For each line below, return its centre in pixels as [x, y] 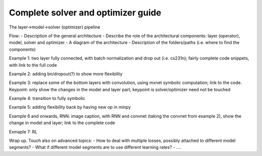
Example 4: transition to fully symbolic [47, 99]
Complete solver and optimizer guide [85, 13]
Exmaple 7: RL [23, 132]
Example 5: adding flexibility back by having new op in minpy [70, 107]
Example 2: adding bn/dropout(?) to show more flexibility [66, 74]
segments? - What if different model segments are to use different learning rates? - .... [95, 147]
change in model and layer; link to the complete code [62, 123]
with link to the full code [33, 65]
